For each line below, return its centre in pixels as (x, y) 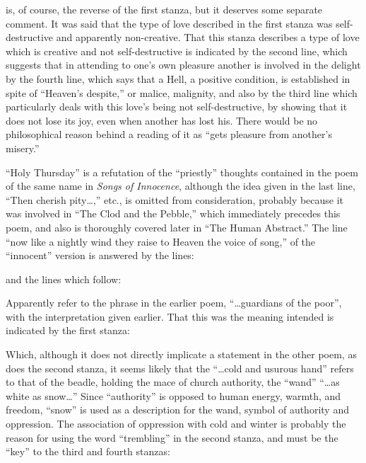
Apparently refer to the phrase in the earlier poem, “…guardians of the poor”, (174, 303)
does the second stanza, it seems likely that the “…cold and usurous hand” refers (180, 368)
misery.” (23, 148)
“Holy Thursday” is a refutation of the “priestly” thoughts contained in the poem (182, 172)
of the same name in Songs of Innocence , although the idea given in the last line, (181, 186)
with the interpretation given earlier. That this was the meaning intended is (170, 316)
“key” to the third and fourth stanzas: (88, 451)
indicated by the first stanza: (68, 330)
